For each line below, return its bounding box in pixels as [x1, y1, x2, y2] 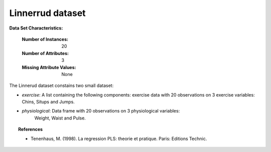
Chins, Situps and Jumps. [22, 99, 75, 105]
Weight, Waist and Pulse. [34, 115, 86, 121]
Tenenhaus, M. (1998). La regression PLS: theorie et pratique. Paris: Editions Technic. [31, 135, 207, 141]
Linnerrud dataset [9, 7, 86, 18]
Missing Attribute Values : [22, 64, 76, 70]
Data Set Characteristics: [9, 25, 63, 31]
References [18, 126, 43, 132]
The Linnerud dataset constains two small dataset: [9, 82, 114, 88]
